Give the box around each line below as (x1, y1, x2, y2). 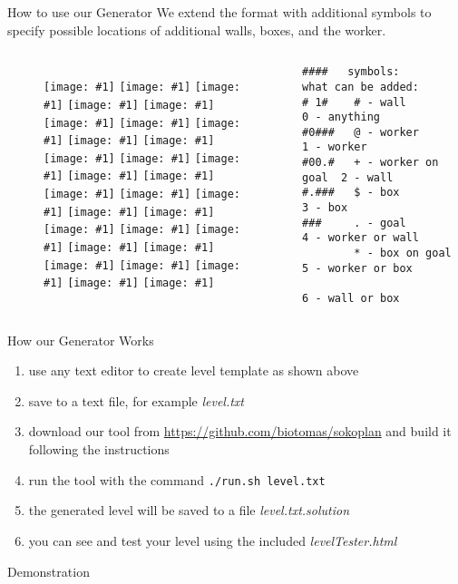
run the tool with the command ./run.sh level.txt (28, 470, 326, 489)
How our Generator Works (7, 330, 154, 349)
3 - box (302, 201, 348, 215)
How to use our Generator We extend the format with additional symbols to (7, 3, 432, 21)
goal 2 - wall (302, 170, 394, 184)
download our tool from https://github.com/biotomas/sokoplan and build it (28, 422, 452, 441)
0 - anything (302, 111, 380, 124)
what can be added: (302, 80, 419, 93)
